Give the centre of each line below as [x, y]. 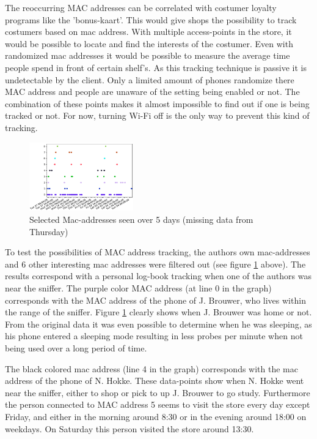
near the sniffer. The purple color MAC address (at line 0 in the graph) [138, 287]
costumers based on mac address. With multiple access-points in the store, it [148, 32]
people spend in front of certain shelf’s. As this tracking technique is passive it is [156, 67]
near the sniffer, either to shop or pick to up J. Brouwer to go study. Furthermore [158, 392]
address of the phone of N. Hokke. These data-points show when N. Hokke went [155, 381]
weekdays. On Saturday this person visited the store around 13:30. [129, 428]
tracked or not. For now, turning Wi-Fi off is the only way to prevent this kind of [157, 115]
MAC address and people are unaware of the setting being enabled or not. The [152, 92]
